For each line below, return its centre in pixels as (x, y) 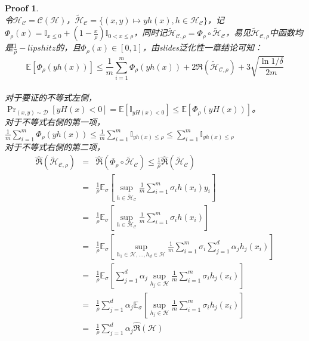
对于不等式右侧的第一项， (55, 122)
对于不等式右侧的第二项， (55, 146)
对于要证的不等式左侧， (51, 97)
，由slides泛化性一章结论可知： (203, 47)
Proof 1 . (22, 8)
